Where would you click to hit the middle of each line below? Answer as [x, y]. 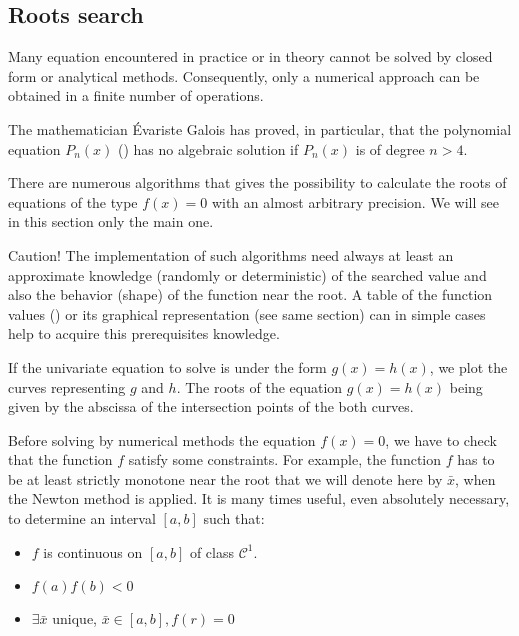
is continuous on [93, 551]
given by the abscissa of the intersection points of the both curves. [211, 406]
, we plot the [468, 366]
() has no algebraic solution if [208, 148]
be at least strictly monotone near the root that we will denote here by [225, 478]
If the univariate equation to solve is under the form [167, 366]
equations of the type [73, 201]
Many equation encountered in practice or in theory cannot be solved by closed [250, 56]
